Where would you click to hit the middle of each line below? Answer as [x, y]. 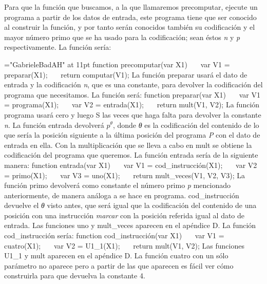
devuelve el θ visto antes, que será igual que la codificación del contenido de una [130, 205]
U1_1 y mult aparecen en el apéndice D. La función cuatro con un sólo [116, 255]
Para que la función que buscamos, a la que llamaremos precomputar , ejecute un [131, 7]
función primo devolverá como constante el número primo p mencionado [117, 185]
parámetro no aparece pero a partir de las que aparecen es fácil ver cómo [119, 265]
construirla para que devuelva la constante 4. [75, 276]
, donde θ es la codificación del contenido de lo [186, 125]
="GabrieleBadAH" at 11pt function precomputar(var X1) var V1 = [117, 64]
